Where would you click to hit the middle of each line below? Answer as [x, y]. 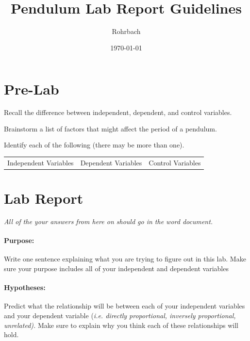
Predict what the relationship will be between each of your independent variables [125, 306]
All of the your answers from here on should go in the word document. [108, 221]
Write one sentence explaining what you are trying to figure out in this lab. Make [125, 259]
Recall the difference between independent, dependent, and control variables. [118, 112]
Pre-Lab [32, 89]
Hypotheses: [25, 287]
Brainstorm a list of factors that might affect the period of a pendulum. [110, 128]
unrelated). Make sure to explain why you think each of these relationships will [121, 325]
